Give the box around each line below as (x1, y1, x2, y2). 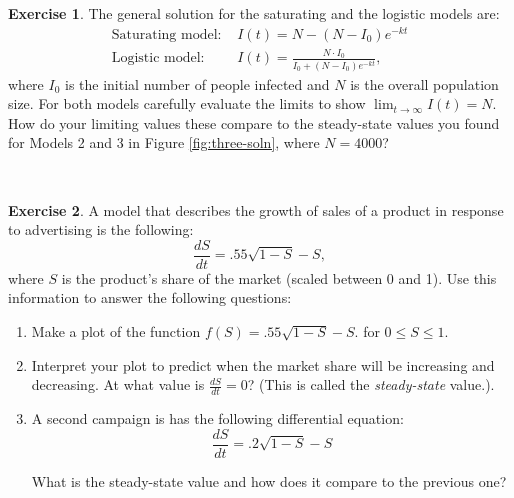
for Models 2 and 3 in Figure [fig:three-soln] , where (8, 132, 320, 153)
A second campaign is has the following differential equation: (31, 408, 404, 429)
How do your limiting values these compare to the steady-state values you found (8, 112, 500, 133)
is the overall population (350, 73, 499, 94)
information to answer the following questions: (8, 287, 292, 308)
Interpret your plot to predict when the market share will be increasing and (31, 354, 495, 375)
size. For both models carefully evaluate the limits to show (8, 93, 366, 114)
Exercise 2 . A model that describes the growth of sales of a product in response (8, 199, 504, 220)
